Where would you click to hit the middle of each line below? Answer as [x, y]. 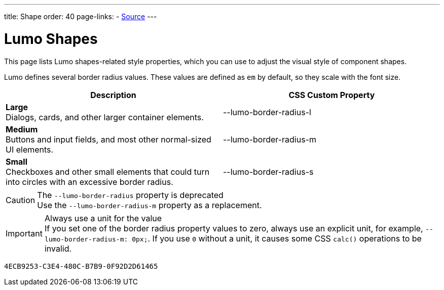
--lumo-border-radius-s [268, 172]
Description [113, 95]
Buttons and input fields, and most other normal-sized [108, 139]
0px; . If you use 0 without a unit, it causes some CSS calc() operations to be [277, 238]
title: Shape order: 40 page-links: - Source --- [81, 16]
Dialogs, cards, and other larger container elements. [105, 117]
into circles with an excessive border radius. [89, 182]
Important [24, 233]
